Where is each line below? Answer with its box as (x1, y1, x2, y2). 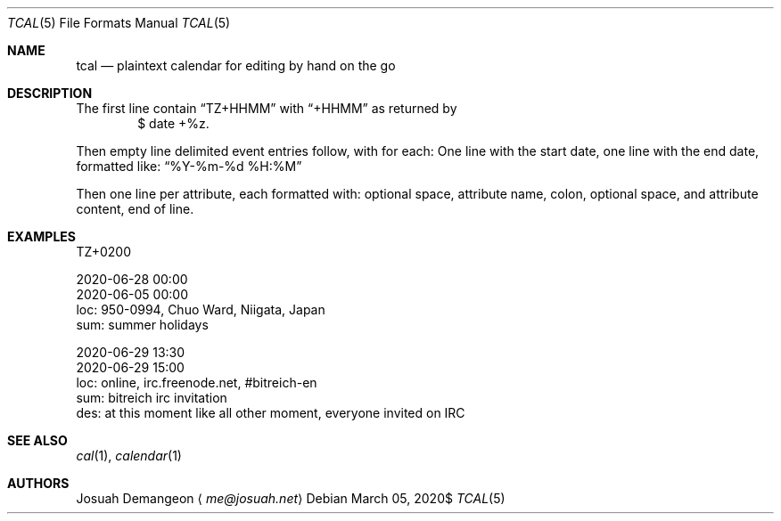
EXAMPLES (7, 229, 76, 244)
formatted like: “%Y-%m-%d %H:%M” (76, 159, 302, 174)
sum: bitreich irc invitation (76, 390, 227, 405)
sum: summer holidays (76, 317, 209, 332)
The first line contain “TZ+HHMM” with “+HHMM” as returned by (76, 101, 457, 116)
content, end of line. (76, 201, 194, 216)
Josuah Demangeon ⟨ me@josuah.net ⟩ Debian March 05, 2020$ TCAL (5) (76, 491, 506, 506)
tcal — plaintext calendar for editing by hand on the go (76, 58, 396, 73)
